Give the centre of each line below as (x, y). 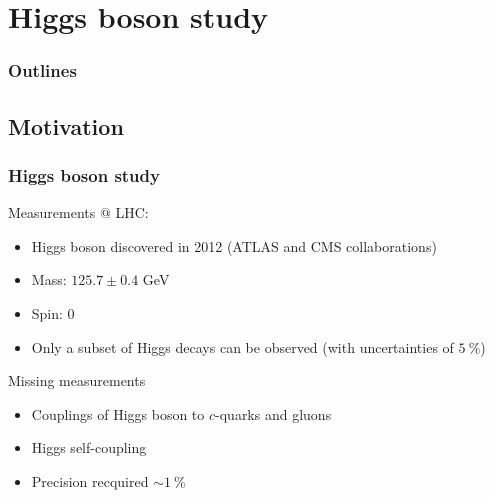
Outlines (42, 70)
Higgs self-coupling (89, 447)
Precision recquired (90, 480)
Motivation (66, 125)
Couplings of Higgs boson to (118, 413)
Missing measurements (77, 380)
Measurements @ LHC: (78, 212)
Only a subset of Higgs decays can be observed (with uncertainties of (242, 346)
